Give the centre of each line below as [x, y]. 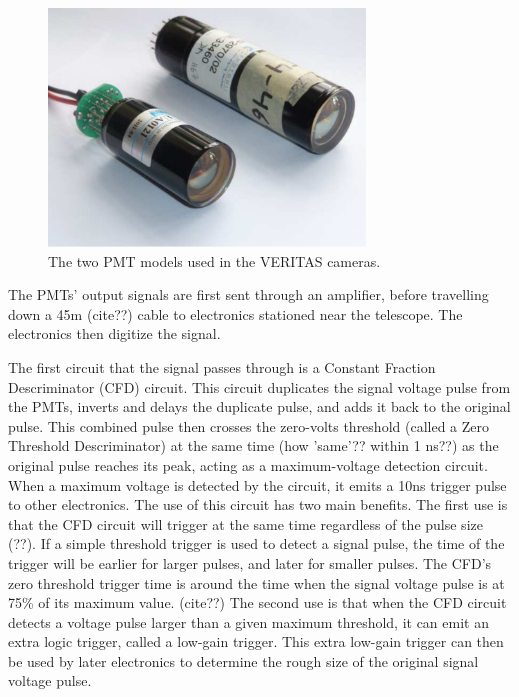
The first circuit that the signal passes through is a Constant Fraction [222, 366]
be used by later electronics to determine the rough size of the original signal [243, 660]
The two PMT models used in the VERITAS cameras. [214, 260]
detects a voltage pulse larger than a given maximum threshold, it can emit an [248, 621]
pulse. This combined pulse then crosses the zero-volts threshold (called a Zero [248, 425]
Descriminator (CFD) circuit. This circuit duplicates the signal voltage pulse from [259, 386]
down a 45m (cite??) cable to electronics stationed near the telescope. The [235, 313]
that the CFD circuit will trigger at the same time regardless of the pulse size [245, 523]
